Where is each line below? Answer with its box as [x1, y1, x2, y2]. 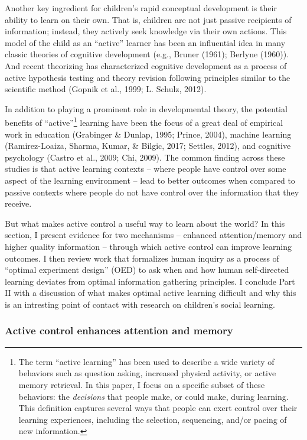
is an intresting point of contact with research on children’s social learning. [5, 298, 275, 310]
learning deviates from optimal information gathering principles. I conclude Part [5, 275, 295, 287]
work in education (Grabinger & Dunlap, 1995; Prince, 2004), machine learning [5, 128, 292, 140]
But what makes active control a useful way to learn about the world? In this [5, 217, 285, 229]
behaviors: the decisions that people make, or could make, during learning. [18, 390, 289, 402]
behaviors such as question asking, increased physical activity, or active [18, 367, 276, 379]
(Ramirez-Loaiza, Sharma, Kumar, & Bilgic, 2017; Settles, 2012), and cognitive [5, 139, 291, 152]
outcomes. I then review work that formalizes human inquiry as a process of [5, 252, 279, 264]
